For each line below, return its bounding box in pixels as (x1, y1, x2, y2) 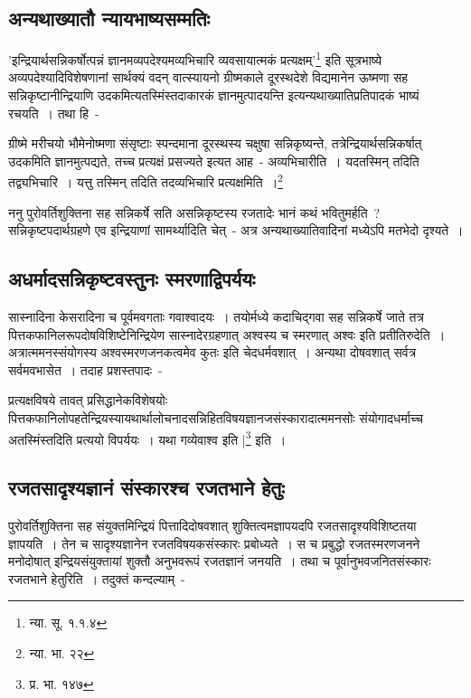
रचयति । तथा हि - (8, 103, 99, 122)
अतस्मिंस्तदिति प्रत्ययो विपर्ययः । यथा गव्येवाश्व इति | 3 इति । (8, 427, 287, 448)
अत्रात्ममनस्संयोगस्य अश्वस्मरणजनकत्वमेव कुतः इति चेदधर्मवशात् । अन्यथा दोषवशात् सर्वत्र (8, 343, 417, 362)
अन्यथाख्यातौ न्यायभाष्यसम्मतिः (8, 5, 211, 33)
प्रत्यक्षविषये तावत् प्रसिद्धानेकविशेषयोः (8, 391, 168, 410)
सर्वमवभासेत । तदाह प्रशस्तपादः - (8, 360, 163, 379)
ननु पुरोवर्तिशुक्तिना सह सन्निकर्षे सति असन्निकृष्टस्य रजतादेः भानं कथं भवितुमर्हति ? (8, 203, 381, 222)
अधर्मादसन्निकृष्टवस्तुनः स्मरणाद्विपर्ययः (8, 265, 256, 293)
